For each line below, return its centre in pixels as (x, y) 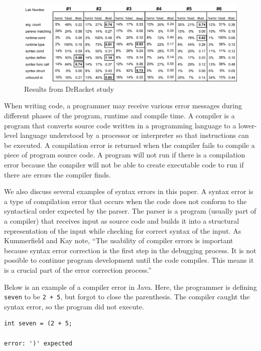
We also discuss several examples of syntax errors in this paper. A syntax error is (129, 191)
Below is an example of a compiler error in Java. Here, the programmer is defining (130, 287)
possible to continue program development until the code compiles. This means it (129, 260)
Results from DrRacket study (69, 89)
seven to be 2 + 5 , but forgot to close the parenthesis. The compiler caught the (127, 297)
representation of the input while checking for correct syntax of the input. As (123, 230)
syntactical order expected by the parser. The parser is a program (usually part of (130, 211)
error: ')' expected (38, 343)
